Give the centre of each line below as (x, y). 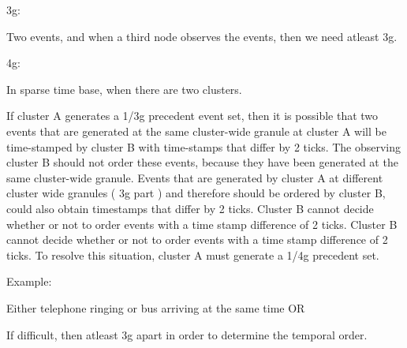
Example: (29, 281)
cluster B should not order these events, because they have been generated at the (202, 162)
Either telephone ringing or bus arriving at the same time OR (156, 307)
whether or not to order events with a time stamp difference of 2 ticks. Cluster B (202, 224)
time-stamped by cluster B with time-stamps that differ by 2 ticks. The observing (204, 146)
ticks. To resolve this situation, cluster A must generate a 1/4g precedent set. (193, 254)
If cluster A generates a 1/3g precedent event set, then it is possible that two (192, 116)
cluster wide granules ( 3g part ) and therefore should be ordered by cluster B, (196, 193)
